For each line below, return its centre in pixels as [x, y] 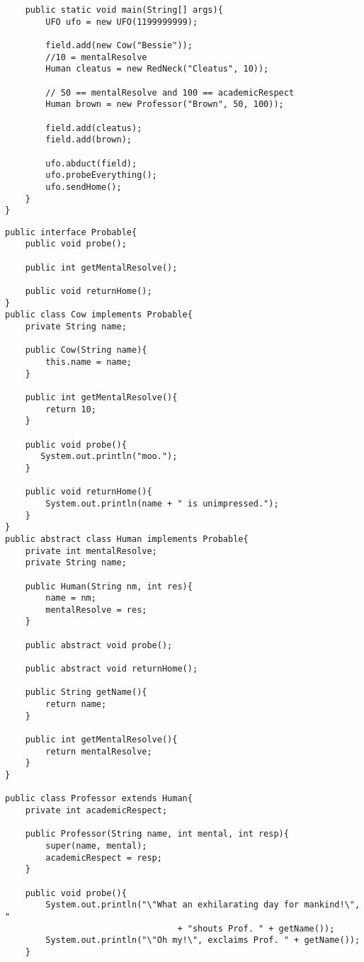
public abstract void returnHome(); [112, 669]
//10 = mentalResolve [96, 57]
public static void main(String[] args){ [124, 10]
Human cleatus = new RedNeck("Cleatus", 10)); [157, 69]
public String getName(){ [86, 692]
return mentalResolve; [99, 751]
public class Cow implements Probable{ [99, 315]
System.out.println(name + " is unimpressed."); [162, 503]
